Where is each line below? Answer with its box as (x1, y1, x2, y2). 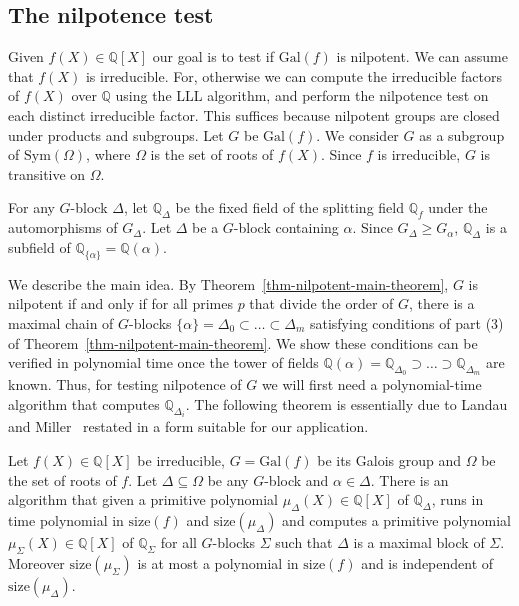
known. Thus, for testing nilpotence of (8, 374, 242, 395)
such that (275, 531, 333, 552)
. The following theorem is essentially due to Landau (185, 393, 508, 414)
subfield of (8, 236, 71, 257)
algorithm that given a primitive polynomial (8, 489, 279, 510)
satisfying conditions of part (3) (309, 312, 504, 333)
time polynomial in (8, 509, 124, 530)
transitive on (8, 163, 86, 184)
